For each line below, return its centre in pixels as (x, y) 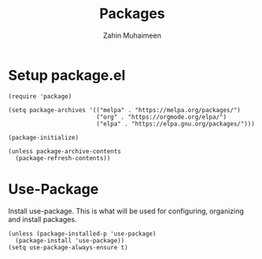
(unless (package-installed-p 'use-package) (82, 233)
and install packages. (42, 219)
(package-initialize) (44, 137)
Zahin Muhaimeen (132, 35)
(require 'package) (40, 96)
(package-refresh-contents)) (63, 158)
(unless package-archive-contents (65, 151)
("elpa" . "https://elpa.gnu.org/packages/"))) (175, 124)
